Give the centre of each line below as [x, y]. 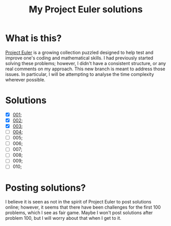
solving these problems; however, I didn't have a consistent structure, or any [86, 63]
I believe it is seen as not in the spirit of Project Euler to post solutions [78, 202]
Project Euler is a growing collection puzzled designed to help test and [79, 52]
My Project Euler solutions [86, 9]
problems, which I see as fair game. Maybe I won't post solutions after [79, 213]
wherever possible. [26, 79]
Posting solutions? [46, 188]
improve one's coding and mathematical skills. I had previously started [79, 58]
